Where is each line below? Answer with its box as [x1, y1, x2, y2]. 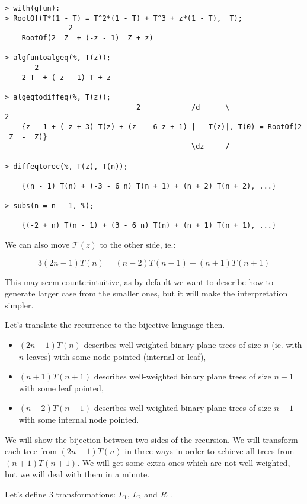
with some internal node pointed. [18, 413, 139, 426]
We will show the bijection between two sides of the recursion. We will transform [5, 433, 298, 445]
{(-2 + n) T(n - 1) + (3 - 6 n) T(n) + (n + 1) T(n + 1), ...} [21, 221, 277, 230]
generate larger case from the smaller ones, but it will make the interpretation [5, 287, 288, 299]
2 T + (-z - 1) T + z [21, 73, 111, 82]
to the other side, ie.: [100, 238, 176, 251]
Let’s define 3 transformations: [5, 488, 116, 500]
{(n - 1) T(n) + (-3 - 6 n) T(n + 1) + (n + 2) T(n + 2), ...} [21, 181, 277, 190]
